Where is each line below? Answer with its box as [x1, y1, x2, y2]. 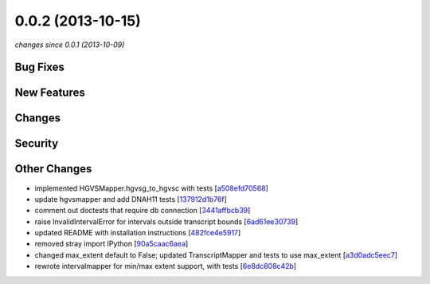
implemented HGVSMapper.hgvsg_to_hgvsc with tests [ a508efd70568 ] [34, 183, 268, 193]
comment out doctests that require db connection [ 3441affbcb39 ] [34, 206, 251, 215]
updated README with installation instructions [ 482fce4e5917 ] [34, 228, 241, 238]
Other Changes [14, 162, 92, 176]
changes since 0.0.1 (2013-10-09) [14, 40, 125, 49]
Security [14, 136, 59, 151]
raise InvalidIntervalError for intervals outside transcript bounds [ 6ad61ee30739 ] [34, 216, 299, 227]
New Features [14, 86, 85, 100]
